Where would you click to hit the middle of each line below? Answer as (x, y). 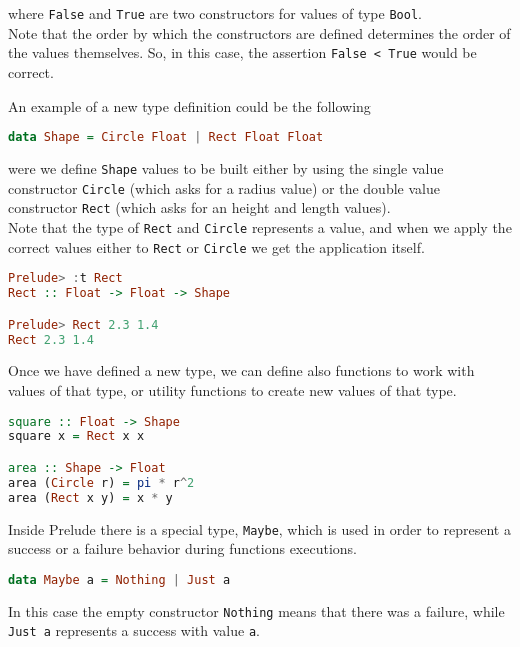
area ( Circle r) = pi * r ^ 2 (101, 482)
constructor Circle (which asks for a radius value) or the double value (224, 187)
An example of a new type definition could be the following (189, 105)
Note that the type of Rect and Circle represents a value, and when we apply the (260, 226)
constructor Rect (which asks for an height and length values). (199, 207)
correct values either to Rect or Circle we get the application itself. (216, 246)
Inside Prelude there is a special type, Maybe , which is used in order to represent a (259, 528)
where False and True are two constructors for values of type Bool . (215, 13)
